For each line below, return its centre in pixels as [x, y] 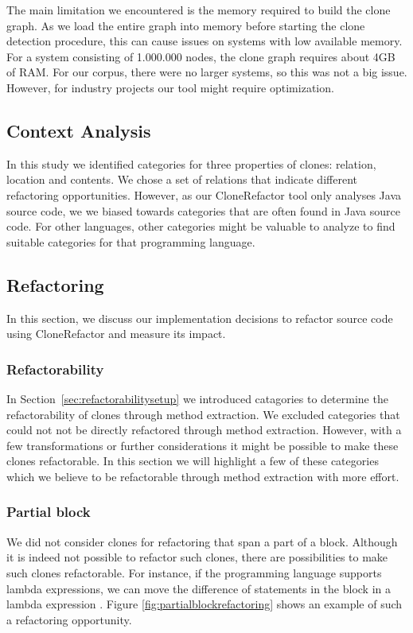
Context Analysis [79, 130]
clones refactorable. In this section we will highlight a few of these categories [193, 461]
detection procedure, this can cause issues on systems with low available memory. [205, 41]
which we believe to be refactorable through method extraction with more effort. [203, 476]
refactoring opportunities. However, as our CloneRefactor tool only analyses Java [204, 194]
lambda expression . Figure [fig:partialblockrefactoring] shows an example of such [205, 604]
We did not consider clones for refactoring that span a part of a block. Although [202, 541]
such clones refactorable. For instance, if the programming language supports [194, 572]
